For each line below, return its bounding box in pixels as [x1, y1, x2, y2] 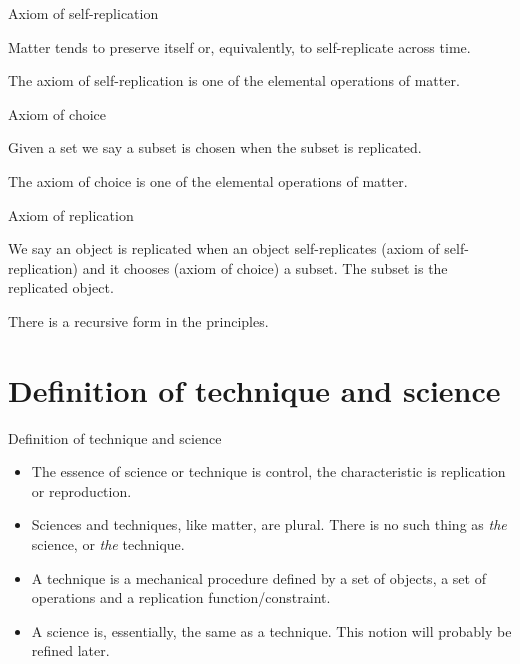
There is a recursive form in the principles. [8, 310, 269, 331]
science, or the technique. [31, 534, 185, 555]
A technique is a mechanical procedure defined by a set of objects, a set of [31, 567, 486, 588]
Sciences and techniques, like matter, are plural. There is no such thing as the [31, 514, 507, 535]
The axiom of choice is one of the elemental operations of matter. [8, 170, 408, 191]
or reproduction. [31, 480, 132, 501]
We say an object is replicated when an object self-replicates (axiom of [8, 238, 440, 259]
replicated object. [8, 277, 114, 298]
